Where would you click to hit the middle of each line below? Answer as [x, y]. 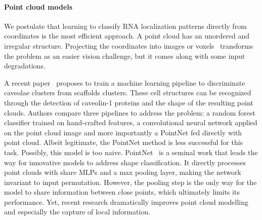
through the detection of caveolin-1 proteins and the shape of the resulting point [129, 102]
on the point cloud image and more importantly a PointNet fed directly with [123, 132]
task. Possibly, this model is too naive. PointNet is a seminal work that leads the [131, 152]
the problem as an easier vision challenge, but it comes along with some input [125, 56]
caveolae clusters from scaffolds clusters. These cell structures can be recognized [128, 93]
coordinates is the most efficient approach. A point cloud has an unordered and [127, 36]
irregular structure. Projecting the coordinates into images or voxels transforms [129, 45]
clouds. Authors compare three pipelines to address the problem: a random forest [130, 112]
